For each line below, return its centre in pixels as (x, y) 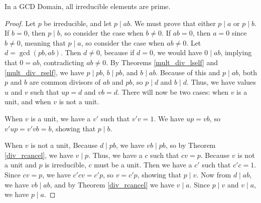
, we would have (178, 52)
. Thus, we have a (115, 155)
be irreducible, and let (78, 23)
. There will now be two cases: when (173, 91)
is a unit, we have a (61, 118)
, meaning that (43, 42)
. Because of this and (188, 72)
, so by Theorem (190, 145)
